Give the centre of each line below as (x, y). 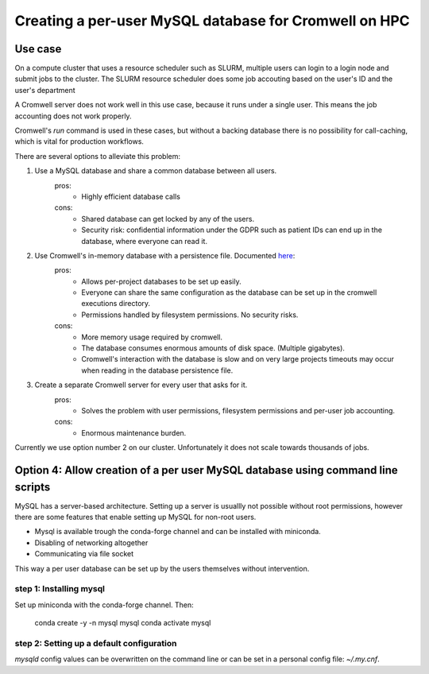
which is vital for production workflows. (79, 141)
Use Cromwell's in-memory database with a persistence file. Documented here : (165, 255)
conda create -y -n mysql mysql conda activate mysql (123, 623)
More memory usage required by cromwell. (152, 337)
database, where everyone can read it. (145, 241)
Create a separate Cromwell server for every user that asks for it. (141, 385)
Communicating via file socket (84, 554)
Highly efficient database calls (131, 196)
